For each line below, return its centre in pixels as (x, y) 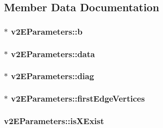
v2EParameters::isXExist (54, 121)
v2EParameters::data (53, 53)
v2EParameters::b (47, 31)
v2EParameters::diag (52, 76)
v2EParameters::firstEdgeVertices (78, 98)
